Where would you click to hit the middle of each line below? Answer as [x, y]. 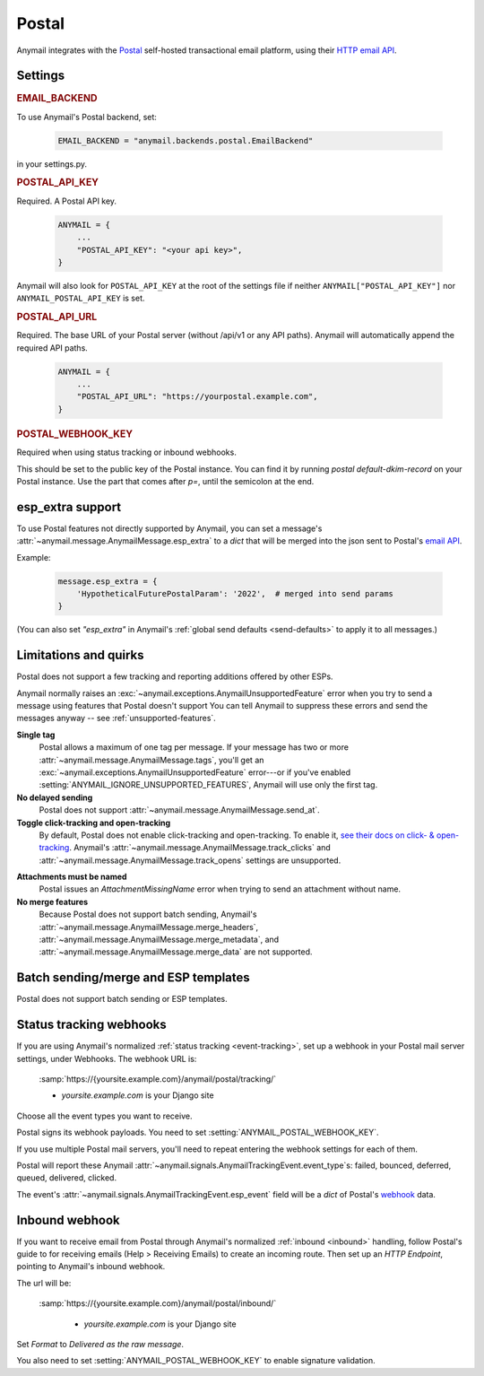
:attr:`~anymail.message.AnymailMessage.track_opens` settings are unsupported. [190, 860]
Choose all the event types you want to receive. [104, 1116]
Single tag [36, 735]
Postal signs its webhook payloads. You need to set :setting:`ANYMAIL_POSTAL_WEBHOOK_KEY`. [198, 1132]
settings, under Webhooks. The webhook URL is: [107, 1058]
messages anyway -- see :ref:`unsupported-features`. [117, 718]
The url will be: [44, 1283]
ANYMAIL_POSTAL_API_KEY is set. [81, 298]
